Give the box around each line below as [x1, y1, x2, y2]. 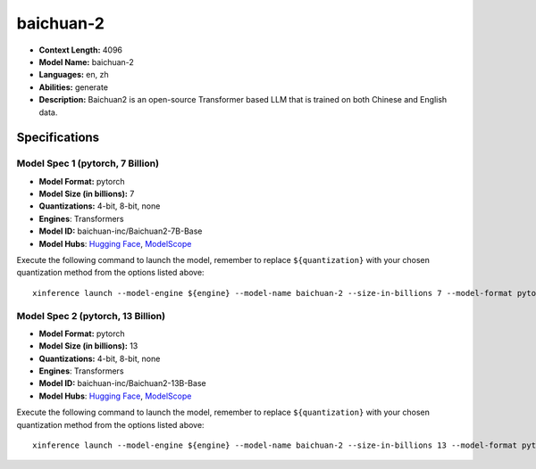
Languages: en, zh [38, 70, 109, 80]
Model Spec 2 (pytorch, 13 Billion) [16, 309, 165, 322]
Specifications [16, 130, 100, 145]
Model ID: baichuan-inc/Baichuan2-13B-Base [38, 378, 206, 389]
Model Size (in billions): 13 [38, 341, 138, 351]
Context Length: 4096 [38, 45, 123, 55]
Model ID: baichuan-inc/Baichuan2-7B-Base [38, 226, 203, 236]
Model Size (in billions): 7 [38, 188, 135, 200]
